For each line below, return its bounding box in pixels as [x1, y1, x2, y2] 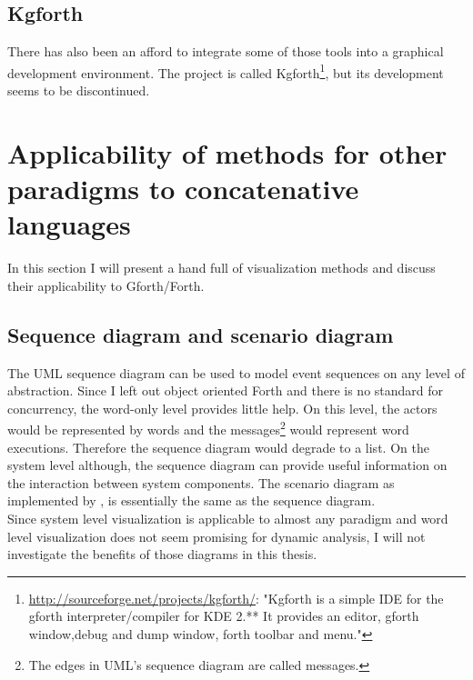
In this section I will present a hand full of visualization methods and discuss [7, 258, 436, 277]
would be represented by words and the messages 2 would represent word [7, 417, 409, 438]
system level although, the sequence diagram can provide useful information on [7, 455, 448, 475]
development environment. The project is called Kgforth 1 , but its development [7, 60, 444, 82]
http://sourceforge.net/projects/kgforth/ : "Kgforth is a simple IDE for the [28, 588, 444, 607]
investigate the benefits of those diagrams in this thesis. [7, 545, 317, 564]
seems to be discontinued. [7, 81, 150, 100]
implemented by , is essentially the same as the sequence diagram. [7, 491, 376, 510]
